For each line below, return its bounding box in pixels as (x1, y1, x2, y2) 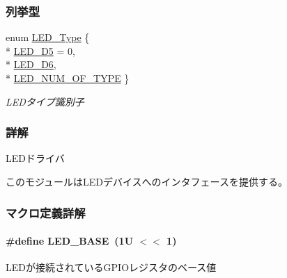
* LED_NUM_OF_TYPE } (6, 71, 130, 85)
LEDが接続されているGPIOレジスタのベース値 (6, 260, 217, 275)
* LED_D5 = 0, (6, 43, 75, 58)
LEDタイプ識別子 (6, 94, 84, 108)
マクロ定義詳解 (6, 204, 86, 221)
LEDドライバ (6, 151, 65, 165)
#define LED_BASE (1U (6, 234, 134, 248)
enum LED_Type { (6, 30, 90, 44)
